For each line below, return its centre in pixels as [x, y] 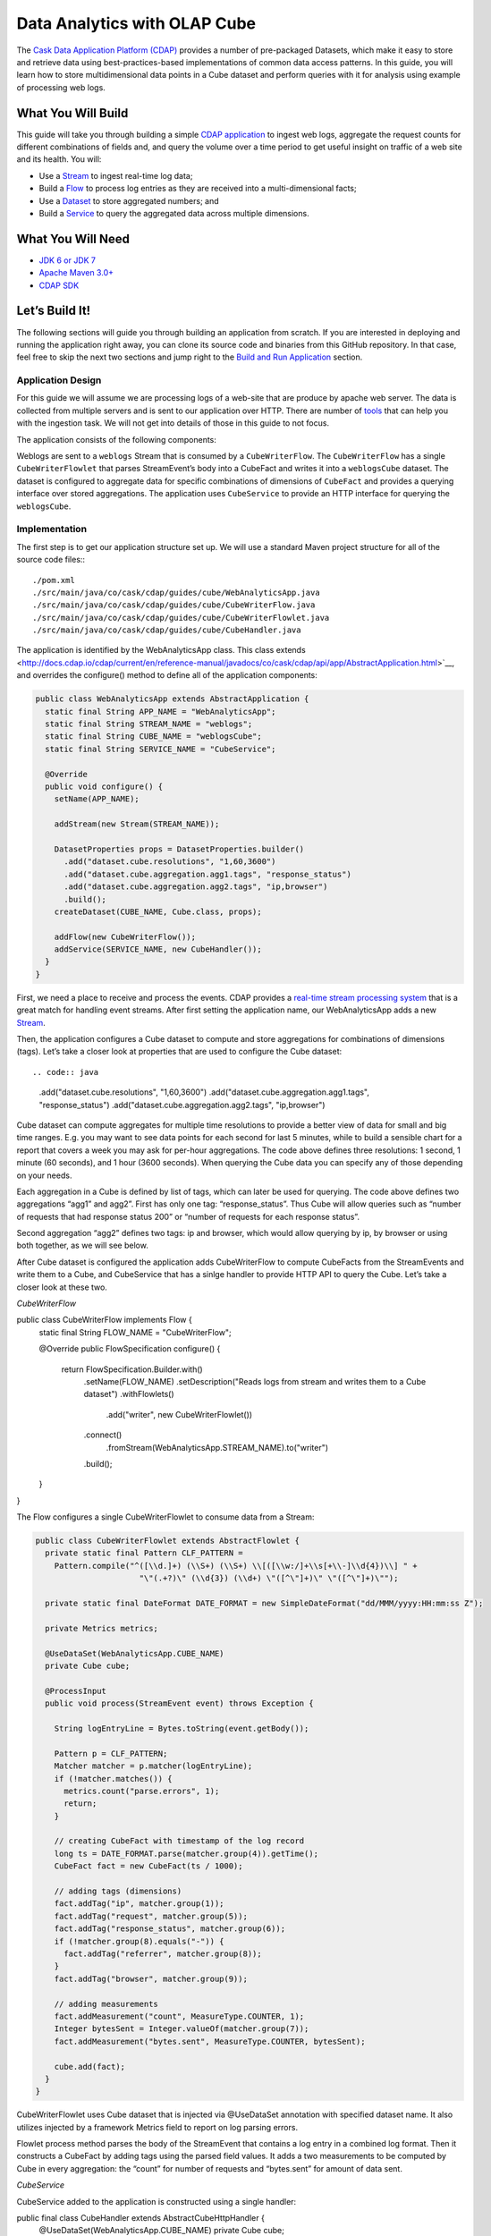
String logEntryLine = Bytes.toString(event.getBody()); [182, 1728]
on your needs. [44, 1175]
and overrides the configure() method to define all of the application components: [167, 675]
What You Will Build [72, 113]
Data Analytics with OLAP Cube [136, 23]
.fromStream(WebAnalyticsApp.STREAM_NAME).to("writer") [217, 1447]
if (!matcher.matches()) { [114, 1779]
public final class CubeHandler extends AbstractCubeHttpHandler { [141, 2218]
